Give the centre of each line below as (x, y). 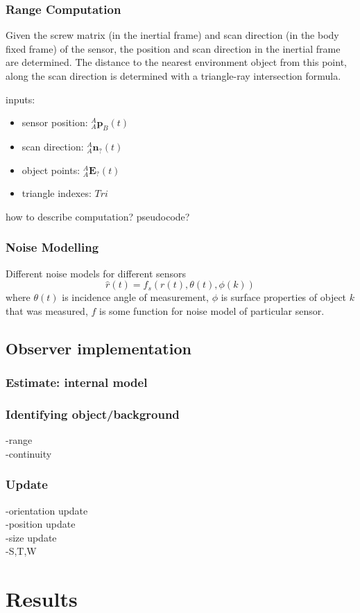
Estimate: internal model (77, 382)
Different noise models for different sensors (96, 273)
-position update (41, 524)
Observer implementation (98, 348)
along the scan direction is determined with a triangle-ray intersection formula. (173, 76)
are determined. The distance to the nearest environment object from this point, (176, 62)
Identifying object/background (93, 414)
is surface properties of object (284, 297)
